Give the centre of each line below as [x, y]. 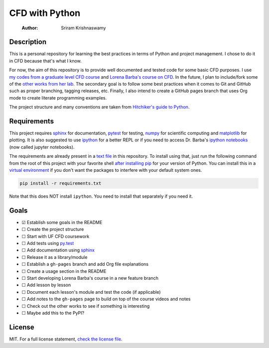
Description [28, 42]
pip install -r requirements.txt [61, 183]
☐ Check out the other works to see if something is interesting [86, 306]
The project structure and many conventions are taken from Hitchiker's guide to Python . [99, 107]
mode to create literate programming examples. [58, 98]
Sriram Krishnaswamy [83, 28]
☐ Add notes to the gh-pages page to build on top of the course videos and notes [106, 299]
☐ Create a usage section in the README [64, 271]
